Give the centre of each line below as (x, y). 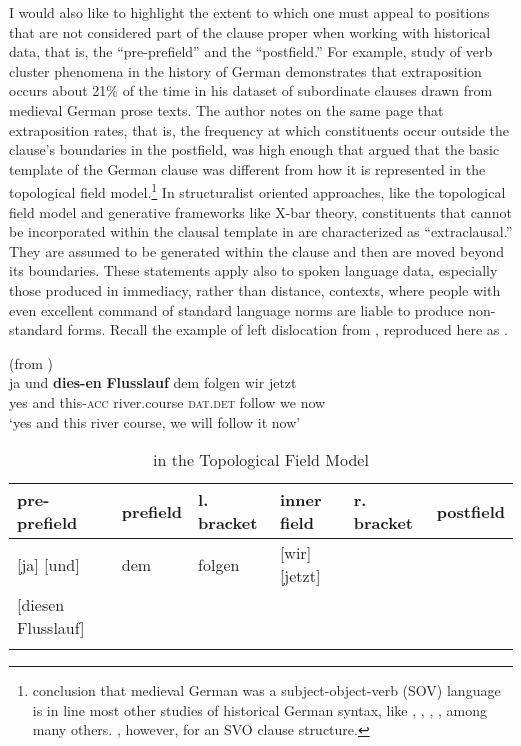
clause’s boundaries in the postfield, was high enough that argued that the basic (254, 149)
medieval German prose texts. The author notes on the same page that (226, 109)
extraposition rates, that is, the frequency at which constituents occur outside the (259, 129)
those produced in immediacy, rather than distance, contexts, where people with (255, 289)
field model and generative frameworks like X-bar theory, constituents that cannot (260, 211)
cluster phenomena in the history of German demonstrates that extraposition (245, 70)
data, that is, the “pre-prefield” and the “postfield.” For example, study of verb (251, 51)
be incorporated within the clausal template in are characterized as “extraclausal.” (261, 231)
